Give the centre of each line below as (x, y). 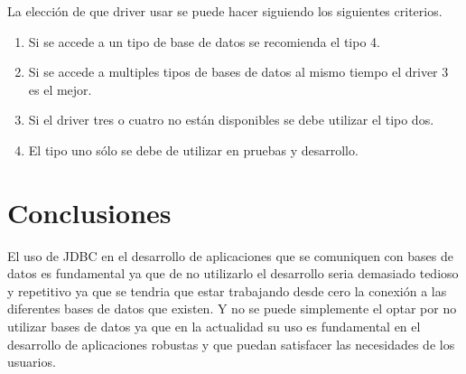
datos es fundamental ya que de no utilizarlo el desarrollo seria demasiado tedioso (233, 273)
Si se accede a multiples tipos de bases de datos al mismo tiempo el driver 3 (238, 72)
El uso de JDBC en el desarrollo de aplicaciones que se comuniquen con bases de (230, 255)
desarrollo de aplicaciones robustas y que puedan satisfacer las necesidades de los (231, 344)
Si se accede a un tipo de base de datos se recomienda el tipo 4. (204, 41)
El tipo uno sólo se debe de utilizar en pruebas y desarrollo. (193, 150)
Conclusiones (89, 212)
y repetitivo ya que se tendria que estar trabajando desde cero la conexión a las (227, 290)
